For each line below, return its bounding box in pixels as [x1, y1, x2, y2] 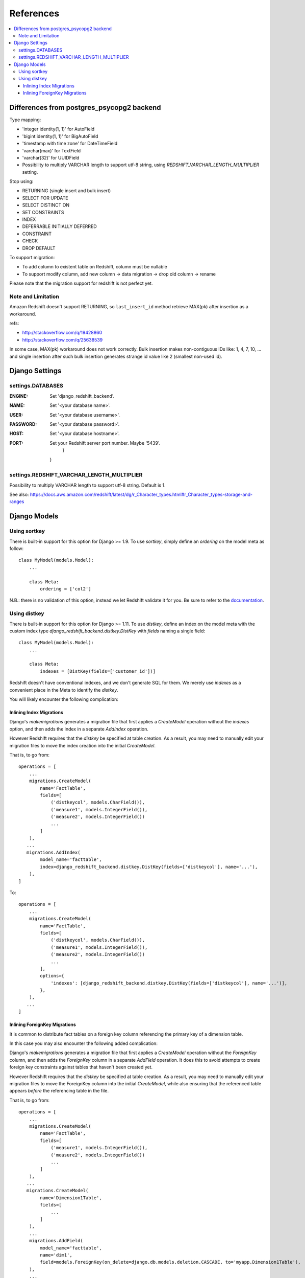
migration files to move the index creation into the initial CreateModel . [9, 742, 156, 748]
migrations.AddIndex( [26, 850, 81, 856]
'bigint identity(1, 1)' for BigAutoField [22, 133, 98, 139]
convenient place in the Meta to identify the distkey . [9, 687, 118, 693]
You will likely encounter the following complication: [9, 696, 118, 702]
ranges [9, 498, 24, 505]
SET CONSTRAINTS [22, 209, 64, 215]
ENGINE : [9, 393, 28, 399]
